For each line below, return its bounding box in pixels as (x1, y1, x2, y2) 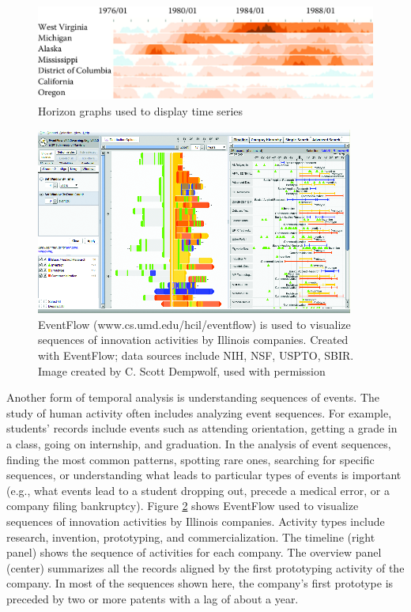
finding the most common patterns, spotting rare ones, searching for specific (6, 451, 375, 467)
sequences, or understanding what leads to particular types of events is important (6, 467, 402, 483)
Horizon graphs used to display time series (38, 102, 243, 119)
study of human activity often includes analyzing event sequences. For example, (6, 404, 392, 421)
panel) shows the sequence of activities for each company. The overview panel (6, 544, 382, 561)
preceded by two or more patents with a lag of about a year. (6, 590, 299, 606)
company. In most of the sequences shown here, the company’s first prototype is (6, 575, 394, 591)
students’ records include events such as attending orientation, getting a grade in (6, 420, 398, 436)
